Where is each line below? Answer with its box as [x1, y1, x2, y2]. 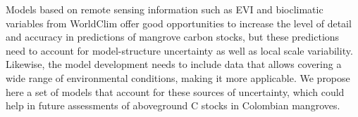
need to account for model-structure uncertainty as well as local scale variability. [6, 43, 353, 57]
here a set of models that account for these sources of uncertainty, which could [6, 84, 345, 99]
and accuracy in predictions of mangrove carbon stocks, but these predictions [6, 29, 340, 44]
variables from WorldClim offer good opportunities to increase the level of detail [6, 15, 352, 30]
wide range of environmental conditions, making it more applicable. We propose [6, 70, 350, 85]
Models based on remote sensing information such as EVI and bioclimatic [6, 2, 323, 16]
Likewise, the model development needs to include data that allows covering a [6, 57, 342, 71]
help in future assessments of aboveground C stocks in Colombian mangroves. [6, 98, 340, 113]
